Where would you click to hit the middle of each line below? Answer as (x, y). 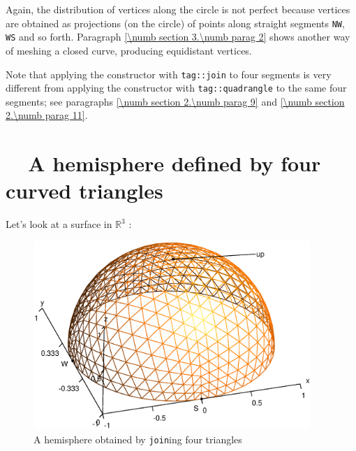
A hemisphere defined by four (175, 163)
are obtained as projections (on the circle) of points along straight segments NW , (175, 23)
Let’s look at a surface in (59, 224)
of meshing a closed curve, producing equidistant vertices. (129, 50)
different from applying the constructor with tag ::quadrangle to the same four (176, 88)
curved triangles (84, 191)
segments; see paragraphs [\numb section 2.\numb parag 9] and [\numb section (175, 101)
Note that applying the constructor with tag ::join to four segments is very (169, 74)
